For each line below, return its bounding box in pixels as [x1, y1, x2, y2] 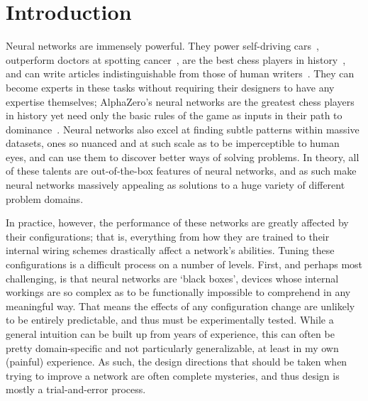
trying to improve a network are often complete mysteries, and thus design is [6, 368, 340, 383]
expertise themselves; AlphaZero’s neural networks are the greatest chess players [6, 94, 355, 109]
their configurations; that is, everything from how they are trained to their [6, 229, 330, 243]
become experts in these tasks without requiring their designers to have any [6, 79, 335, 94]
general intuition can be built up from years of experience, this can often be [6, 326, 335, 341]
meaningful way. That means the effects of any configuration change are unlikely [6, 298, 355, 313]
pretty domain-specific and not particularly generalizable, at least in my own [6, 340, 339, 355]
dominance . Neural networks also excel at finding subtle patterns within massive [6, 121, 359, 136]
